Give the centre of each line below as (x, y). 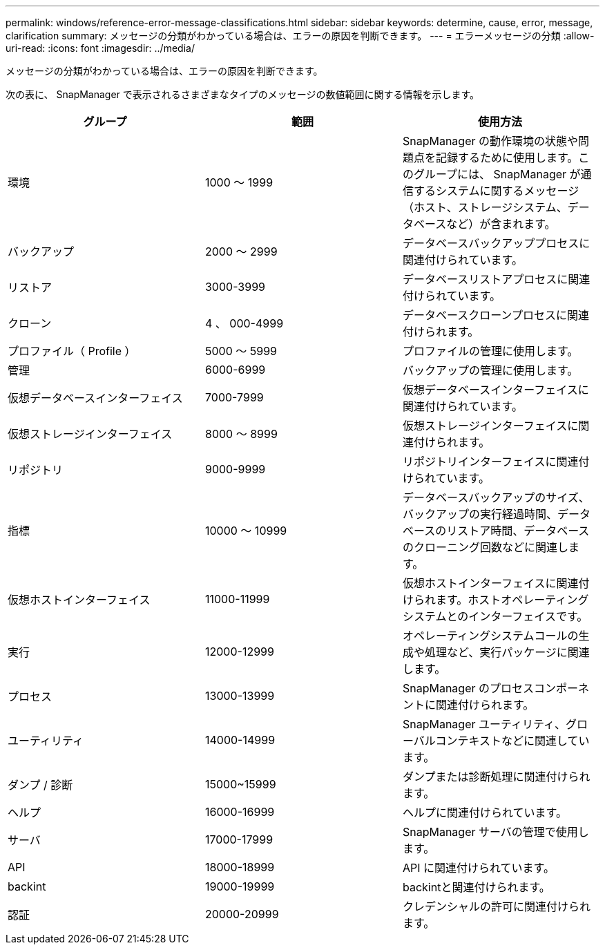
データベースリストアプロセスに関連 (496, 279)
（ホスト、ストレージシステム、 (485, 207)
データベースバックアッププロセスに (496, 243)
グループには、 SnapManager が (497, 174)
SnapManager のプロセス (468, 688)
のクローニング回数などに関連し (485, 547)
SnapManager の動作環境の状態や (490, 141)
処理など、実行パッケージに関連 (507, 652)
